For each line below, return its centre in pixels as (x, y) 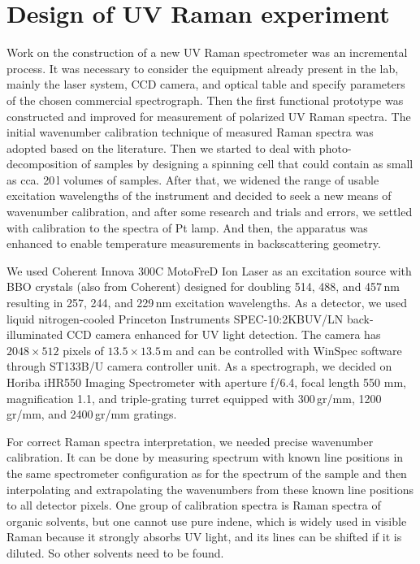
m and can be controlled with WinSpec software (282, 350)
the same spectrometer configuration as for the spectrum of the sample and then (207, 473)
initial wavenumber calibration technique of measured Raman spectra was (190, 132)
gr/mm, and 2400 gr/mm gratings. (92, 414)
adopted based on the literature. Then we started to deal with (161, 148)
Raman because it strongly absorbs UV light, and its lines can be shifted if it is (204, 537)
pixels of (83, 350)
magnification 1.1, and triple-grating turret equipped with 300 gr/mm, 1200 (194, 398)
